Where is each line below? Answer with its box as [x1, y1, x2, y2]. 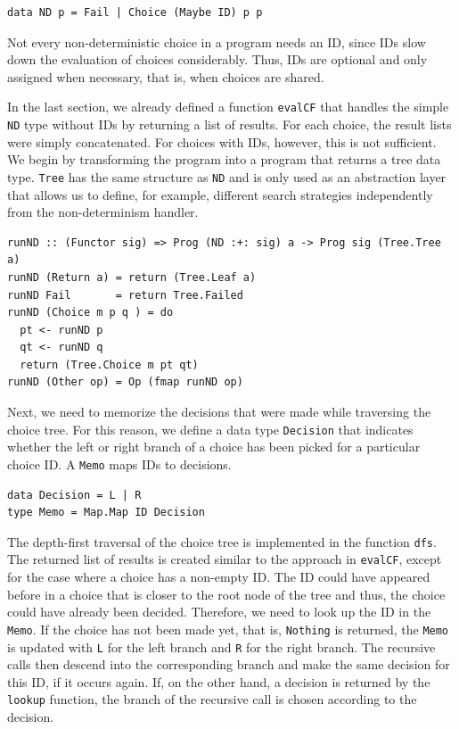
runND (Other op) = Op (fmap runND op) [7, 376, 243, 389]
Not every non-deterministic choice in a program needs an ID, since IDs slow [7, 32, 426, 51]
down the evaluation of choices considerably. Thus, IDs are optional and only [7, 50, 428, 69]
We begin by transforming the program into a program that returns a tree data [7, 150, 441, 169]
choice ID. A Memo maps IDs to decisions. [7, 454, 232, 473]
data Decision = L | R [7, 488, 142, 501]
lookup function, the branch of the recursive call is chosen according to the [7, 690, 417, 708]
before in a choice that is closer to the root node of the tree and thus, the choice [7, 584, 446, 603]
